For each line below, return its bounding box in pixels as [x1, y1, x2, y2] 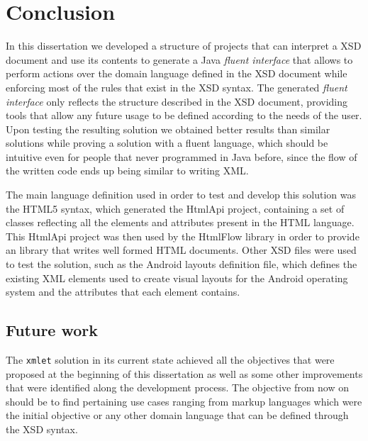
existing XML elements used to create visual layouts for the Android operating [6, 270, 348, 285]
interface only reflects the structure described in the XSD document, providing [6, 94, 347, 108]
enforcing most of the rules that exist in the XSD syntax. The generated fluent [6, 79, 347, 94]
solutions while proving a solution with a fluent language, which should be [6, 135, 328, 150]
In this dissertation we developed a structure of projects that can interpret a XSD [6, 38, 362, 53]
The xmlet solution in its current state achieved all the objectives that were [6, 352, 335, 367]
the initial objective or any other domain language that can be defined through [6, 408, 349, 423]
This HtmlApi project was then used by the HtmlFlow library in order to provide [6, 228, 359, 243]
